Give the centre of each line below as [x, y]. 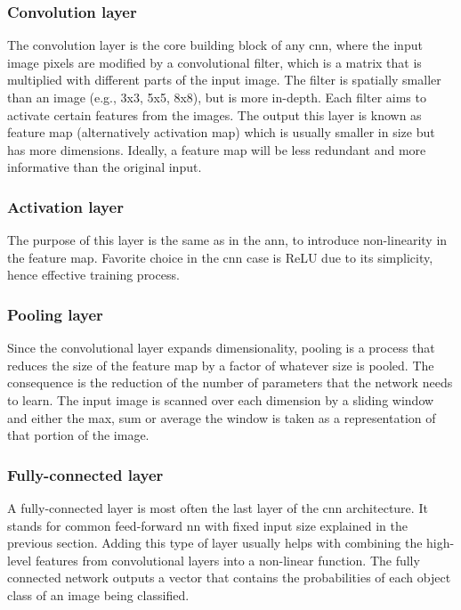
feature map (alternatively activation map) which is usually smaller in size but [221, 132]
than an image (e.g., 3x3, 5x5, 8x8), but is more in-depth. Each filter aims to [217, 97]
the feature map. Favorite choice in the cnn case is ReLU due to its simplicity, [220, 257]
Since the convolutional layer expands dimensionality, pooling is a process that [221, 348]
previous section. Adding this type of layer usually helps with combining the [215, 543]
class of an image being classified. [98, 594]
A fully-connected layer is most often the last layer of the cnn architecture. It [218, 507]
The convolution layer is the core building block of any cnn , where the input [215, 45]
